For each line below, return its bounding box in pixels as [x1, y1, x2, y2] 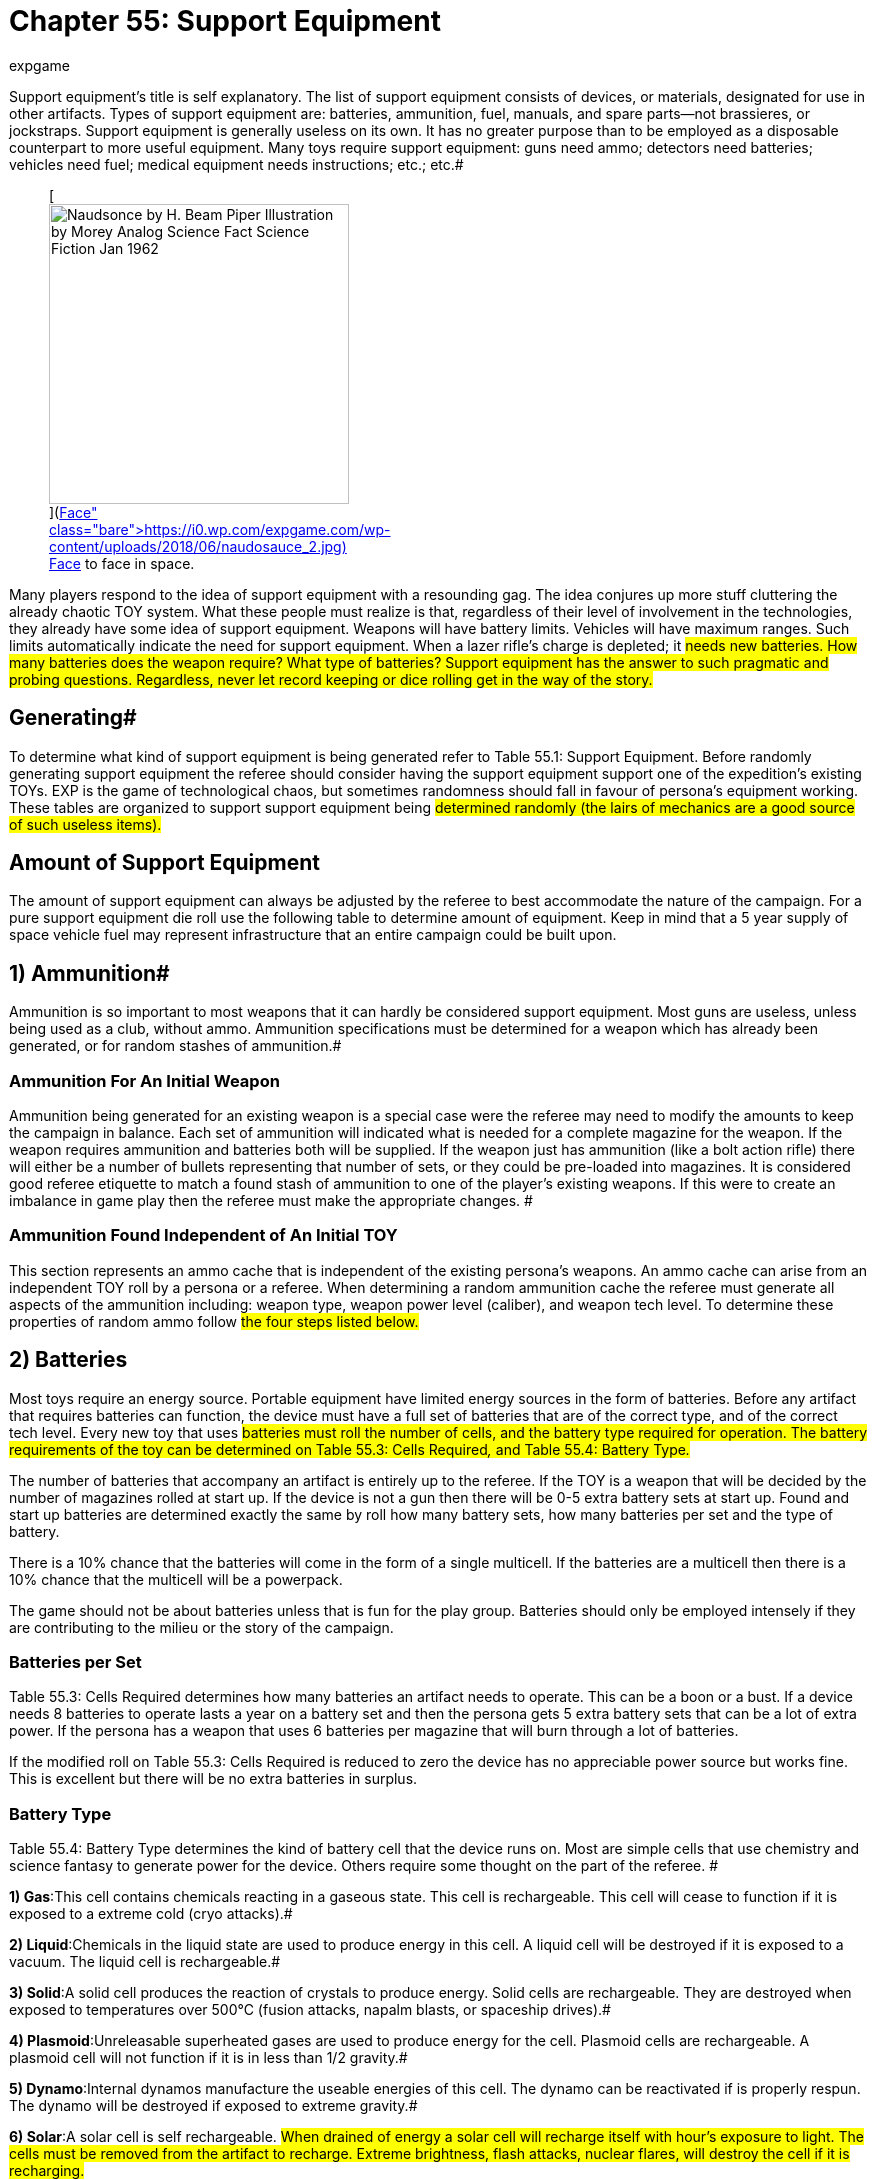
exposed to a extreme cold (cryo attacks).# [9, 1905, 293, 1923]
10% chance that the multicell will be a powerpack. [9, 1570, 343, 1588]
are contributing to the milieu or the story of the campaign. [9, 1618, 394, 1636]
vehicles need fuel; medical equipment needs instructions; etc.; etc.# [9, 155, 464, 173]
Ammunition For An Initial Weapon [9, 1070, 280, 1091]
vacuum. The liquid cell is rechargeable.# [9, 1953, 281, 1971]
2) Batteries [9, 1347, 128, 1373]
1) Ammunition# [9, 960, 170, 986]
